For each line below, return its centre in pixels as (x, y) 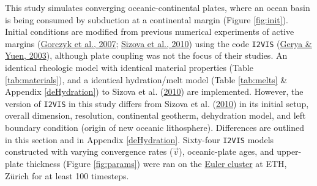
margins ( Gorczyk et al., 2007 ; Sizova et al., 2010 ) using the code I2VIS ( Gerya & (158, 43)
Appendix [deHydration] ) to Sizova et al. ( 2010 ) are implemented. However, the (154, 91)
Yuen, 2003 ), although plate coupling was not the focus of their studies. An (146, 55)
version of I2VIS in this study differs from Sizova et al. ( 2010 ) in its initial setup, (157, 103)
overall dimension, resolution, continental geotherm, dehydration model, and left (155, 115)
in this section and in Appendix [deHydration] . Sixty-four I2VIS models (140, 139)
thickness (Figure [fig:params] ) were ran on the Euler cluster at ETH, (156, 163)
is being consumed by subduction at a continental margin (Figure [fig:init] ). (147, 19)
